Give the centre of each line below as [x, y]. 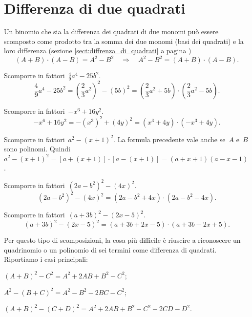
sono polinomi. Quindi [37, 149]
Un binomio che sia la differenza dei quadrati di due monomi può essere [111, 32]
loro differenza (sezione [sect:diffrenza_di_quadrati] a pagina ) [98, 51]
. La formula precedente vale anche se [169, 139]
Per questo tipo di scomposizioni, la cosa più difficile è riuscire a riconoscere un [122, 240]
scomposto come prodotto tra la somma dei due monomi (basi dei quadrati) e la [124, 41]
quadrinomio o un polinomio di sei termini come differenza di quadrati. [110, 249]
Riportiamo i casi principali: [46, 259]
